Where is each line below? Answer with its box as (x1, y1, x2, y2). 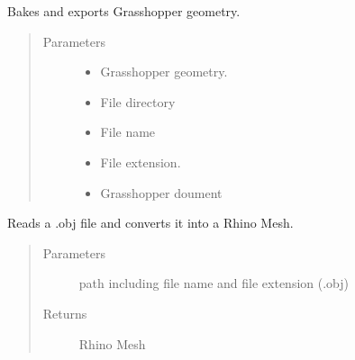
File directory (100, 92, 176, 111)
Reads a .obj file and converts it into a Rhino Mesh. (7, 213, 294, 232)
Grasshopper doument (100, 183, 223, 202)
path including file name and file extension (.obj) (78, 274, 349, 292)
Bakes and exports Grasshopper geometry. (7, 2, 241, 20)
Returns (42, 303, 87, 322)
